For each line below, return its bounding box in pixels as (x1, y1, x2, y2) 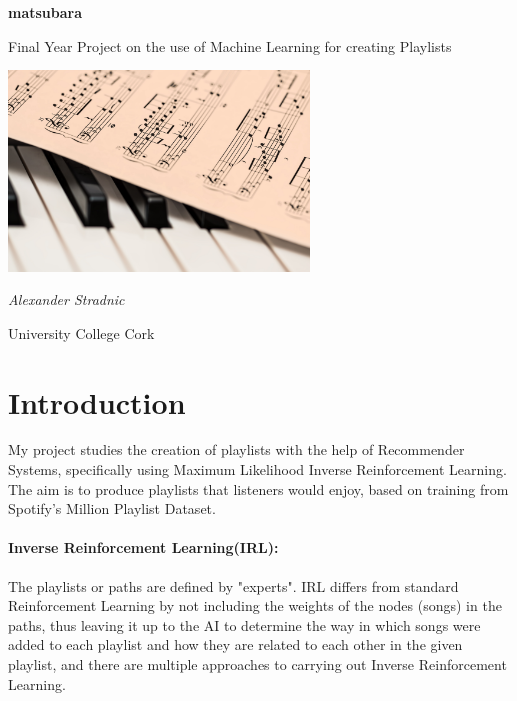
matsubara (8, 2, 83, 22)
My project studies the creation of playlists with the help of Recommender (8, 439, 465, 460)
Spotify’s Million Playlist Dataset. (8, 498, 216, 519)
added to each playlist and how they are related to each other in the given (8, 634, 463, 655)
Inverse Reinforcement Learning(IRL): (8, 537, 279, 558)
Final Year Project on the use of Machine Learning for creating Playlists (8, 35, 452, 56)
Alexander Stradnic (8, 289, 125, 310)
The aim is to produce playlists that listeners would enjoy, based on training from (8, 478, 509, 499)
